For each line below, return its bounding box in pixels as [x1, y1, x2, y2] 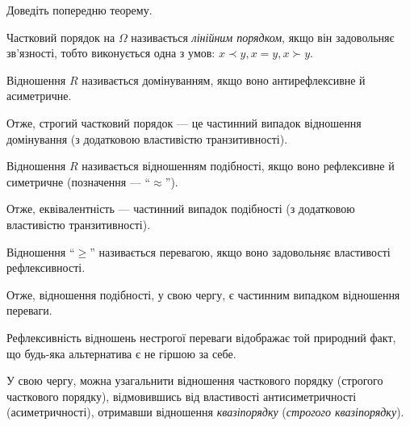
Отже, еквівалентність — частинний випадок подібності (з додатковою [6, 200, 355, 217]
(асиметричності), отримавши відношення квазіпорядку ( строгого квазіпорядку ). [6, 403, 404, 420]
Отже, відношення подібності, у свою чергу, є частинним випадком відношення [6, 286, 400, 303]
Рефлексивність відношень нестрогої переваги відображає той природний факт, [6, 328, 396, 345]
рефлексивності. [6, 259, 86, 276]
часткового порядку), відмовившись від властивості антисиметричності [6, 387, 357, 404]
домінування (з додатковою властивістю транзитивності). [6, 130, 288, 147]
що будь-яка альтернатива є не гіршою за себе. [6, 345, 236, 361]
